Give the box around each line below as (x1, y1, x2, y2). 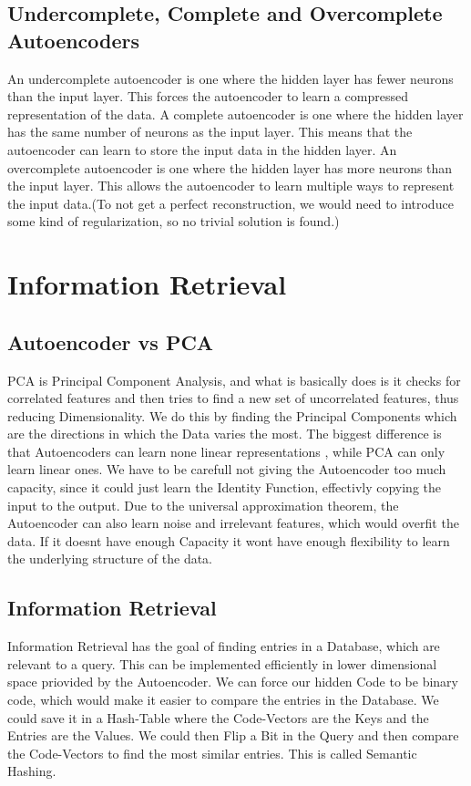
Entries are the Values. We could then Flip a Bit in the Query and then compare (7, 726, 459, 745)
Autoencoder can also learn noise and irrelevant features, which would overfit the (7, 513, 459, 533)
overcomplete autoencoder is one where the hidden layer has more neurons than (7, 158, 453, 177)
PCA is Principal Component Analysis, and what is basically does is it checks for (7, 370, 461, 389)
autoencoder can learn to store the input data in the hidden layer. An (7, 140, 397, 159)
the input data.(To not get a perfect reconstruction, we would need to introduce (7, 193, 454, 212)
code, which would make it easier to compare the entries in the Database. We (7, 690, 439, 709)
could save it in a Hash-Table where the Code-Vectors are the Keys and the (7, 708, 429, 727)
